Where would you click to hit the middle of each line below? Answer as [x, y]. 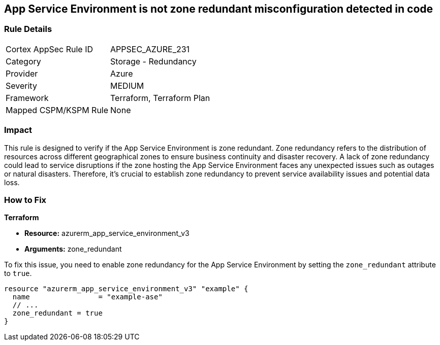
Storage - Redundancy [153, 61]
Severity [21, 85]
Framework [27, 98]
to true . [18, 273]
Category [23, 61]
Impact [18, 130]
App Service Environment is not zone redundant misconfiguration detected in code [219, 9]
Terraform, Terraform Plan [160, 98]
